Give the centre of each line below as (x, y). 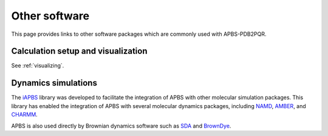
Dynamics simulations (54, 83)
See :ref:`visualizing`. (38, 66)
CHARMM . (24, 115)
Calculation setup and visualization (80, 51)
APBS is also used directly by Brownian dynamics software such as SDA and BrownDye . (121, 126)
